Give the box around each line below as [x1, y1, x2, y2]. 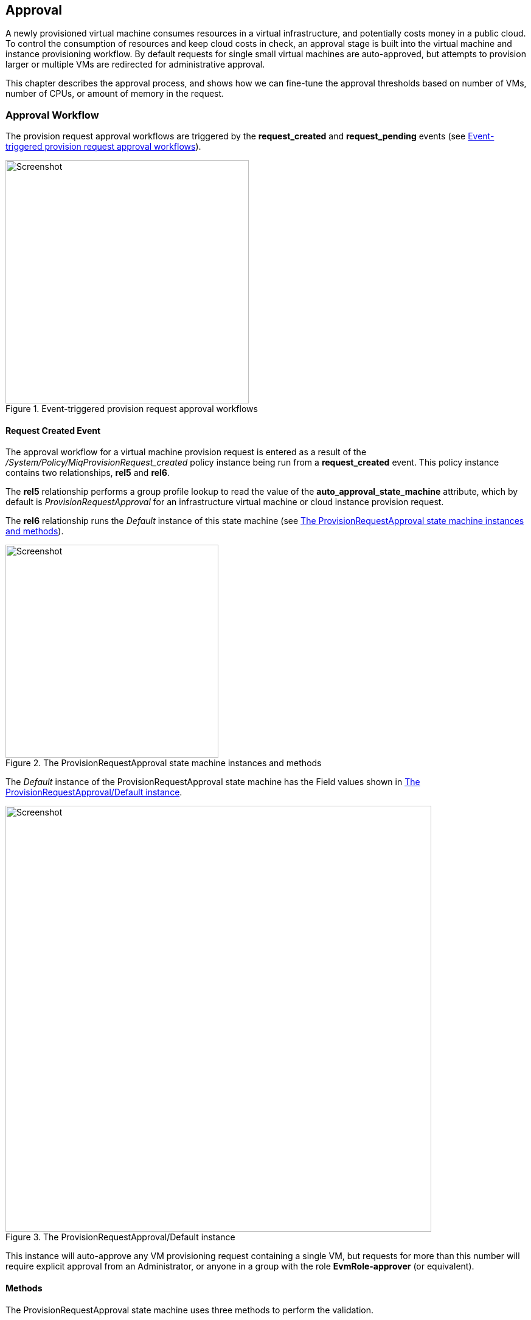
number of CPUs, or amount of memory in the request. [5, 88, 224, 99]
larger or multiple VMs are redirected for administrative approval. [5, 59, 265, 70]
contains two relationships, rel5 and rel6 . [5, 467, 170, 478]
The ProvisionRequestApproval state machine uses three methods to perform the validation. [5, 1304, 373, 1315]
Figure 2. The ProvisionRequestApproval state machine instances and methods [5, 758, 322, 769]
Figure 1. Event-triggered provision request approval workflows [5, 403, 258, 414]
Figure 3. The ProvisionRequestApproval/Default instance [5, 1232, 235, 1243]
